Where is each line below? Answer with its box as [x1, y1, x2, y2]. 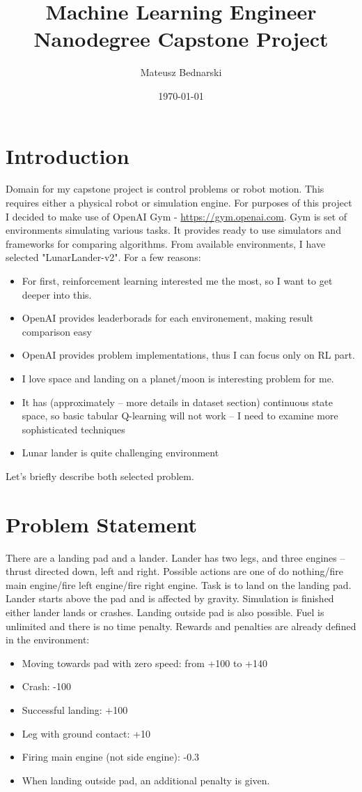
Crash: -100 [22, 679, 71, 694]
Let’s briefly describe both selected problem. [6, 468, 194, 483]
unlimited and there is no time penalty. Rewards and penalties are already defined [6, 618, 356, 633]
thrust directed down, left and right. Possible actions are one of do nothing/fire [6, 564, 343, 578]
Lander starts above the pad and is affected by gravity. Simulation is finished [6, 591, 334, 606]
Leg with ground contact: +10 [22, 726, 150, 740]
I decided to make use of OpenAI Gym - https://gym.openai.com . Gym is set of [6, 209, 347, 223]
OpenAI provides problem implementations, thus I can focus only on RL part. [22, 348, 355, 362]
